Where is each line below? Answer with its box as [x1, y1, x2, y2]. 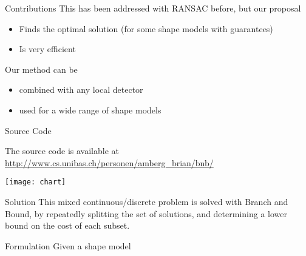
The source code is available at [5, 144, 119, 157]
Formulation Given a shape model [5, 239, 131, 252]
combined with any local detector [19, 83, 143, 96]
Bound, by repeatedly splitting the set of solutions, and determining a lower [5, 207, 287, 220]
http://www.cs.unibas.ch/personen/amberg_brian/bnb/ [5, 156, 214, 169]
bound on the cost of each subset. [5, 219, 130, 232]
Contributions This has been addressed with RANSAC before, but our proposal [5, 2, 301, 14]
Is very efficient [19, 42, 76, 55]
